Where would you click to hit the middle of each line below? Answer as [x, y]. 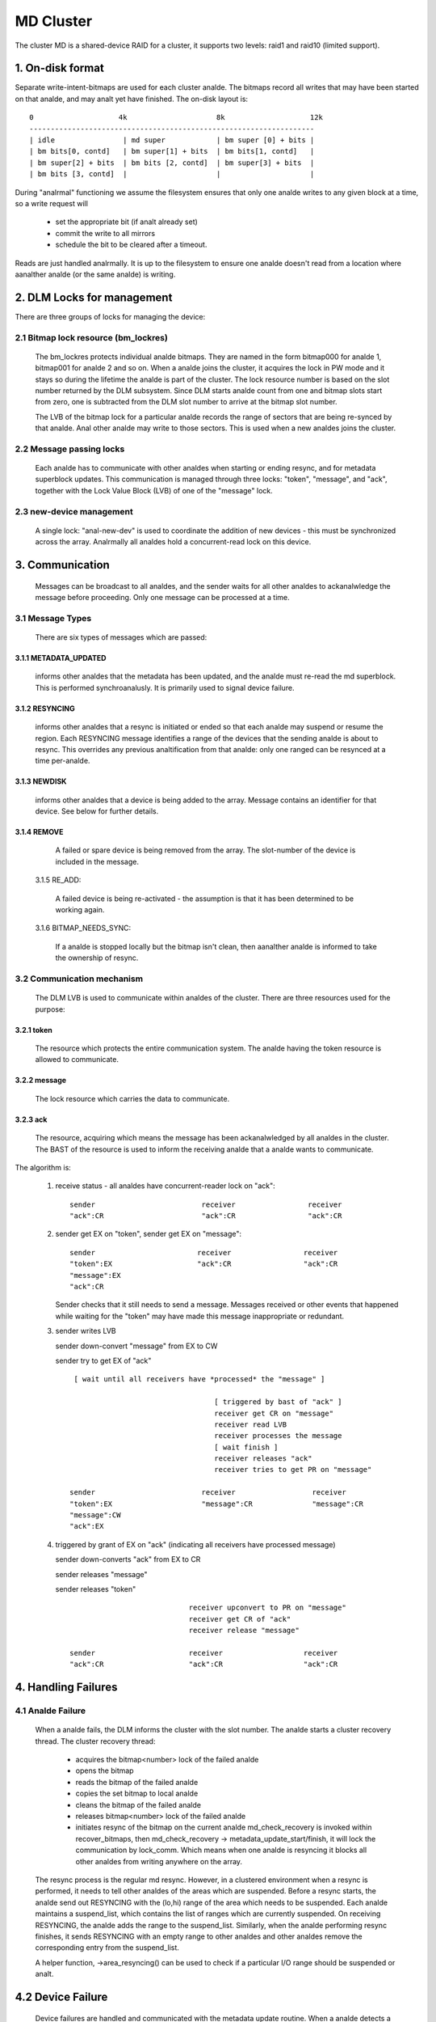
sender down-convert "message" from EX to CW [136, 1346]
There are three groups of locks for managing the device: [110, 316]
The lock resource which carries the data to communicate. [132, 1098]
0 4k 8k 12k [176, 118]
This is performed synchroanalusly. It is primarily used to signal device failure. [165, 687]
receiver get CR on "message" [274, 1413]
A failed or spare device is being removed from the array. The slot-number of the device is [205, 850]
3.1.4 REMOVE [39, 832]
